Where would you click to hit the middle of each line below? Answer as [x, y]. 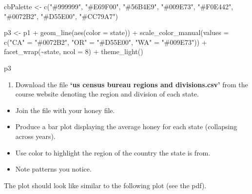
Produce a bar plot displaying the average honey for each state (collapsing [126, 126]
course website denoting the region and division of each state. [107, 94]
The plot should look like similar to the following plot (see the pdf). [105, 185]
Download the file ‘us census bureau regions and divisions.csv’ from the [132, 84]
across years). [35, 136]
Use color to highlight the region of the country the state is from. [113, 152]
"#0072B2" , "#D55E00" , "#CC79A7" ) [61, 16]
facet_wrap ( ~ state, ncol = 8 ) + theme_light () [74, 51]
